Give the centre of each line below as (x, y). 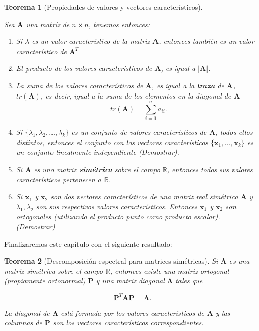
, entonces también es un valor (206, 41)
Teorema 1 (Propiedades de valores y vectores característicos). (103, 7)
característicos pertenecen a (59, 179)
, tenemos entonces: (119, 24)
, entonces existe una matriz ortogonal (170, 270)
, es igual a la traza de (188, 85)
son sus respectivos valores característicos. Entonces (116, 206)
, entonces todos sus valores (210, 169)
